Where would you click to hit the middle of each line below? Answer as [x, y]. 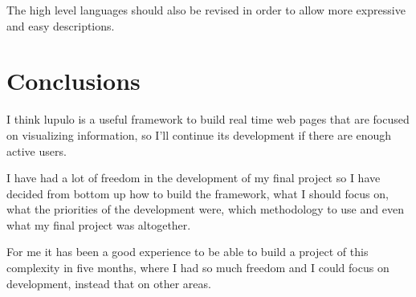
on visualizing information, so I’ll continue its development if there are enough [199, 134]
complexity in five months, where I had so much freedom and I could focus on [198, 268]
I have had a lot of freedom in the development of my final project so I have [194, 178]
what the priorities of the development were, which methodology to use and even [205, 209]
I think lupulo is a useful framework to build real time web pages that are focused [208, 119]
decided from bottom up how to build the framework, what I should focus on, [198, 193]
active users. [37, 151]
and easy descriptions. [61, 25]
